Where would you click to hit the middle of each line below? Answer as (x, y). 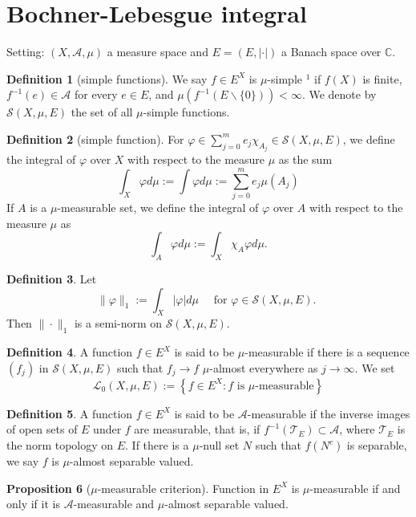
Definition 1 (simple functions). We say (107, 78)
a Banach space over (331, 52)
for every (96, 94)
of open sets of (42, 429)
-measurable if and (355, 488)
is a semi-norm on (118, 323)
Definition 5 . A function (70, 413)
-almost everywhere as (264, 367)
